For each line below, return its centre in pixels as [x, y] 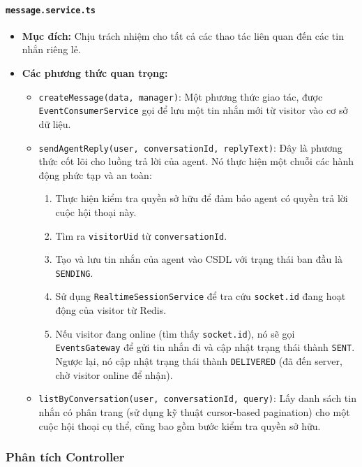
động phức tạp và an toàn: [95, 174]
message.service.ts [51, 10]
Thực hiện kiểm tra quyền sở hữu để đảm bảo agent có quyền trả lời [202, 198]
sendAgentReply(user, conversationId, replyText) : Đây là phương [190, 147]
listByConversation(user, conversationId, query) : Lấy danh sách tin [197, 398]
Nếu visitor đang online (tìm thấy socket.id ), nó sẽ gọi [175, 333]
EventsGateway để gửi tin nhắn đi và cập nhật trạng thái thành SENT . [205, 347]
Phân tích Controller [65, 457]
